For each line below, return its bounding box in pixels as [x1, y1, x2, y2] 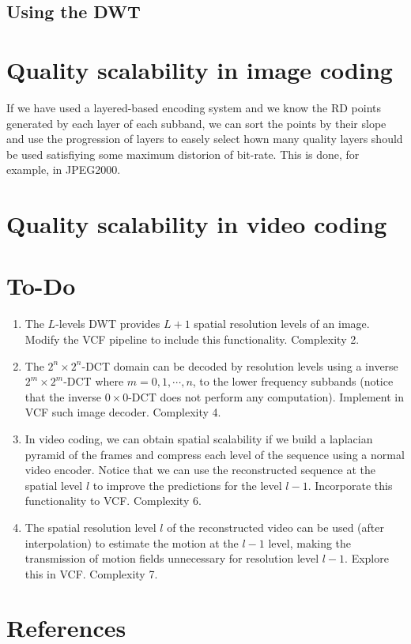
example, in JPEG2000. [6, 161, 121, 178]
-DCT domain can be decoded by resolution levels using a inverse [81, 357, 398, 374]
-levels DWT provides [55, 315, 160, 332]
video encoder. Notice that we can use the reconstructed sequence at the [25, 461, 376, 478]
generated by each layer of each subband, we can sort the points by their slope [6, 115, 386, 131]
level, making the [268, 534, 352, 551]
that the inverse [25, 388, 101, 405]
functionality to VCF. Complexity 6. [25, 492, 202, 509]
